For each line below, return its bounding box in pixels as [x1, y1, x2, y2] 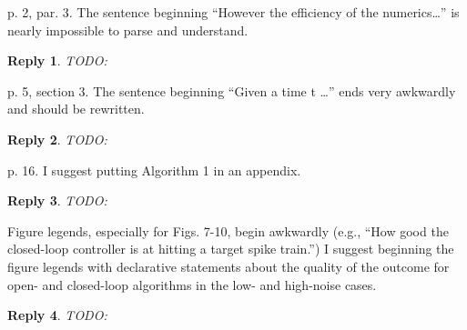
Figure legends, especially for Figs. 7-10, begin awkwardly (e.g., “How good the [7, 221, 449, 240]
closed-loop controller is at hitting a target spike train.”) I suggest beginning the [7, 239, 454, 258]
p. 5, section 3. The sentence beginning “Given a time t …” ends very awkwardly [7, 81, 456, 100]
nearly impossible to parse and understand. [7, 20, 249, 39]
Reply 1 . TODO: [7, 51, 107, 70]
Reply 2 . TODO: [7, 129, 107, 148]
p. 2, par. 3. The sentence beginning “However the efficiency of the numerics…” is [7, 3, 460, 21]
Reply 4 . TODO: [7, 305, 107, 325]
